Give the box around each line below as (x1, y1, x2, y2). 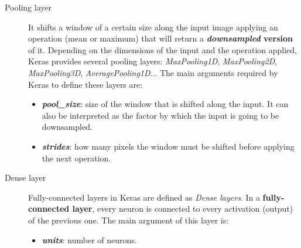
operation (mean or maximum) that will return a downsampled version (28, 32, 293, 44)
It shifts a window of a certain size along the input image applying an (28, 20, 278, 33)
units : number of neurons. (42, 233, 137, 246)
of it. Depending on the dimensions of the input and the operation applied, (28, 43, 297, 56)
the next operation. (42, 151, 111, 164)
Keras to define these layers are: (28, 78, 143, 90)
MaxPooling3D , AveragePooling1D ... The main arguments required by (28, 66, 278, 78)
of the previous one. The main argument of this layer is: (28, 213, 229, 226)
